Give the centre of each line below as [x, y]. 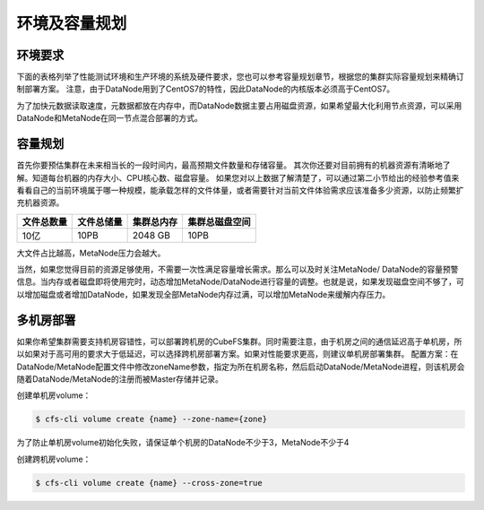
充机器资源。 [40, 203]
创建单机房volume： [54, 395]
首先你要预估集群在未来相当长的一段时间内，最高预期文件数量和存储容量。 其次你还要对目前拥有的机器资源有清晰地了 [233, 165]
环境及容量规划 [72, 23]
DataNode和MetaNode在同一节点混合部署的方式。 [110, 118]
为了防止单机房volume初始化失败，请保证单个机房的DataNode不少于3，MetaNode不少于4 [183, 443]
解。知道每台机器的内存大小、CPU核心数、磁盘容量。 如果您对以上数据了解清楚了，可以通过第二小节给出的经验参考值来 [238, 177]
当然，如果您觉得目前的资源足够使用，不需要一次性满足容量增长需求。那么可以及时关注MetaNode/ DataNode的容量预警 [238, 270]
